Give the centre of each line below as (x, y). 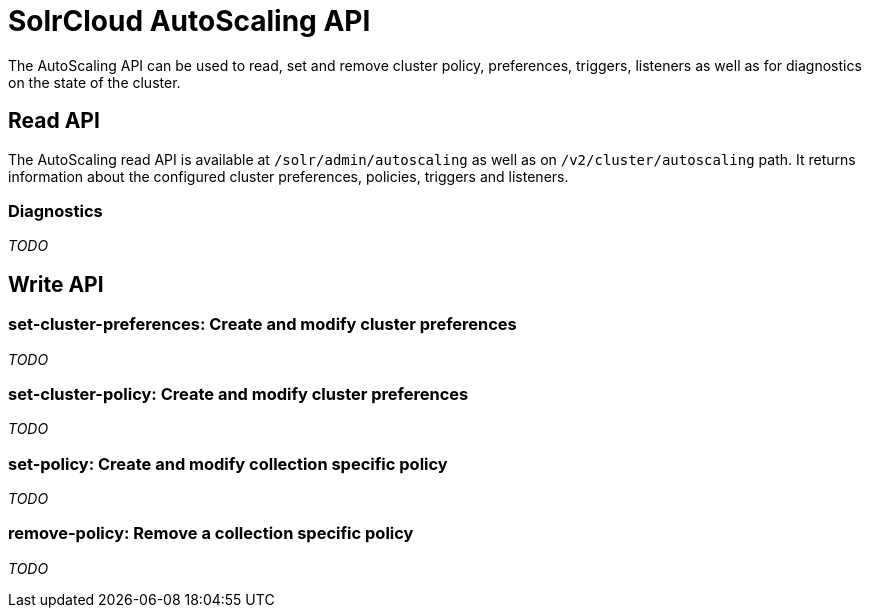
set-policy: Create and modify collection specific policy (228, 463)
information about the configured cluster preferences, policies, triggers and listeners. (288, 176)
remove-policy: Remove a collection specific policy (211, 533)
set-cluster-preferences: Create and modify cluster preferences (262, 324)
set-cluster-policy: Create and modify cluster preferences (238, 393)
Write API (56, 284)
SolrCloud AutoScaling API (189, 21)
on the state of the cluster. (94, 82)
